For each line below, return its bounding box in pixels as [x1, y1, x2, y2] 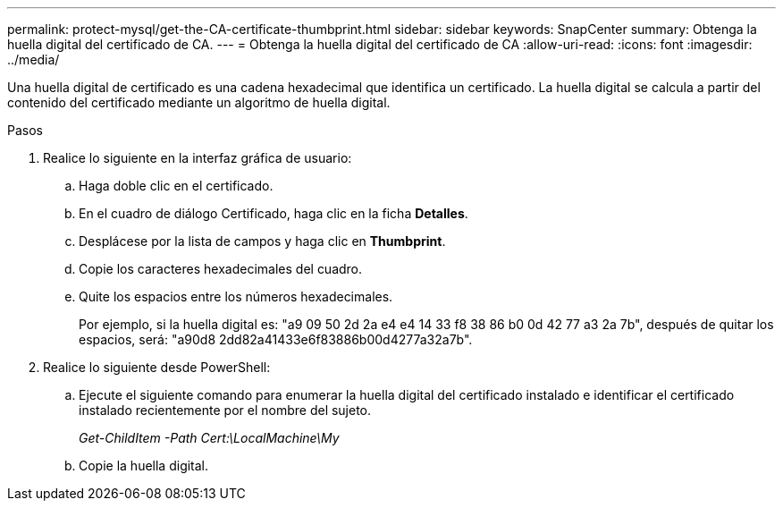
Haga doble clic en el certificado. [79, 178, 274, 193]
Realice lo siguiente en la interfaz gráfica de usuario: [43, 150, 352, 165]
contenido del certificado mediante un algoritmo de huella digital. [7, 95, 391, 110]
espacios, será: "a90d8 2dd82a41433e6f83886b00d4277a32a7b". [79, 332, 473, 347]
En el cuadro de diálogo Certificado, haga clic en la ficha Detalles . [79, 206, 468, 221]
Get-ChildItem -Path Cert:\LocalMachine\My [79, 430, 340, 445]
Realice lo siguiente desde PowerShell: [43, 360, 271, 375]
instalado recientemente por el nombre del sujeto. [79, 402, 372, 418]
